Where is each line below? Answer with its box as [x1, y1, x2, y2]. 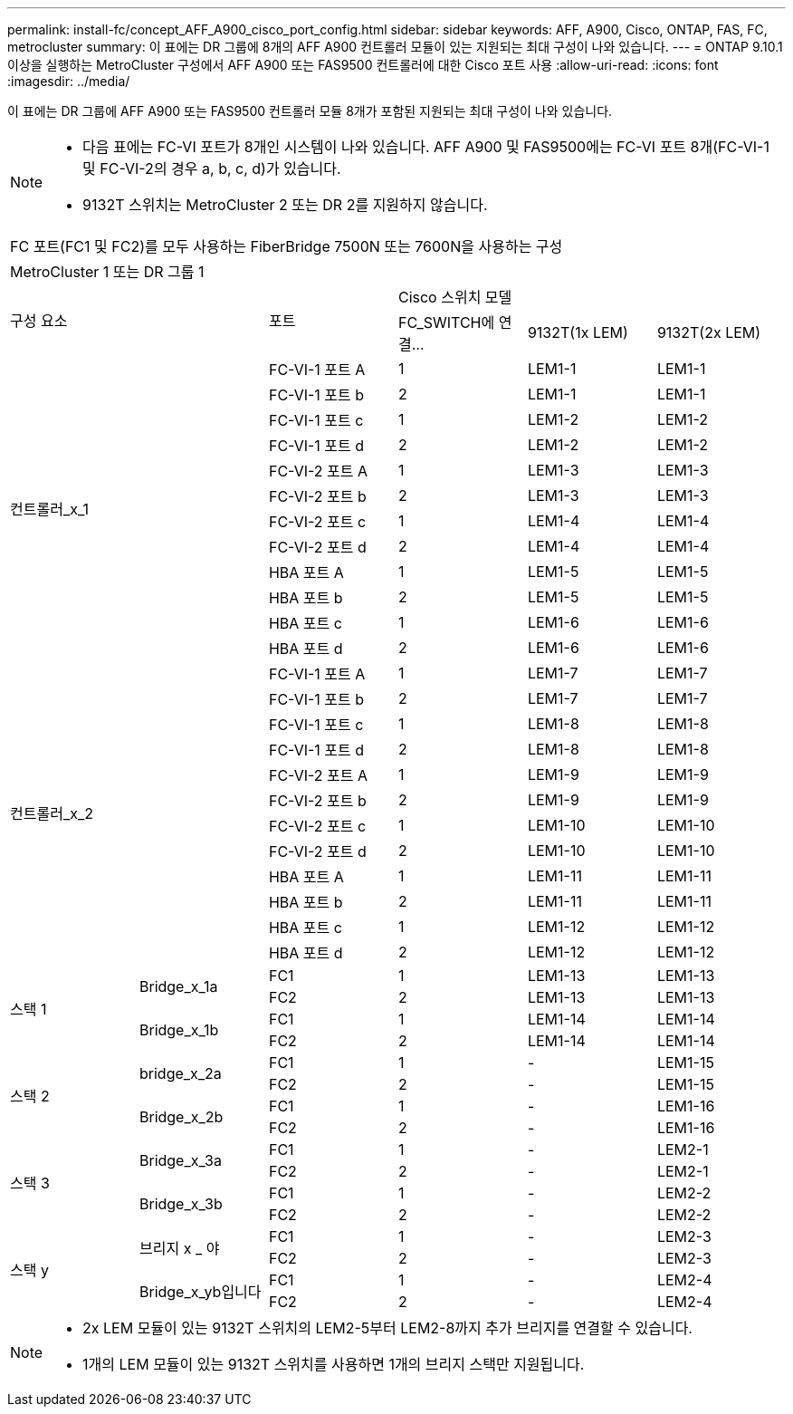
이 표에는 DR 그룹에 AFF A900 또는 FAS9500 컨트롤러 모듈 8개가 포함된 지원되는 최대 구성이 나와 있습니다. [7, 103, 613, 119]
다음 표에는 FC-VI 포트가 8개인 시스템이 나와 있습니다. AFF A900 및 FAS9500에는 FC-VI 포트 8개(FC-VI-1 [82, 138, 769, 156]
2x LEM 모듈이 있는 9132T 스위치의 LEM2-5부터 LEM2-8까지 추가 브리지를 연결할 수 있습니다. [82, 1319, 693, 1337]
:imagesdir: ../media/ [7, 73, 130, 89]
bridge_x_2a [139, 1064, 222, 1082]
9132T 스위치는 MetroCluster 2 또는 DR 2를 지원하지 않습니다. [82, 196, 488, 214]
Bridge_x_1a [139, 977, 218, 996]
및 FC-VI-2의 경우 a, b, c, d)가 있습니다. [82, 159, 341, 178]
